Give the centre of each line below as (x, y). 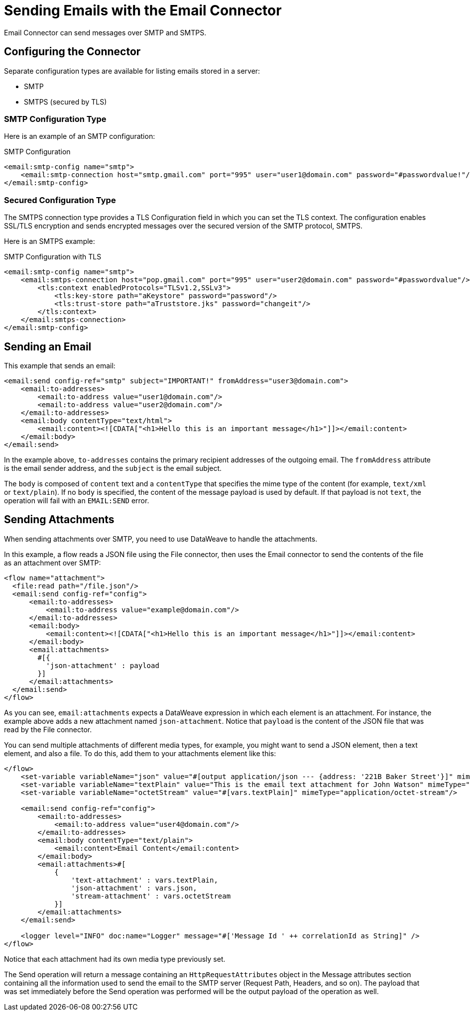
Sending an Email (48, 346)
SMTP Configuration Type (55, 119)
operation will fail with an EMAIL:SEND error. (77, 500)
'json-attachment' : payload (103, 665)
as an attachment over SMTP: (53, 563)
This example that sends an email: (60, 365)
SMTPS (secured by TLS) (65, 102)
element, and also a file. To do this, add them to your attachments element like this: (140, 753)
